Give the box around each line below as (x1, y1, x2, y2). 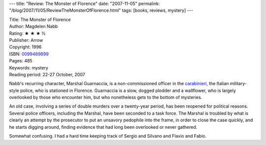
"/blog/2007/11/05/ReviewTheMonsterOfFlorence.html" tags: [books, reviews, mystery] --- (9, 7, 193, 13)
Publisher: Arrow (9, 37, 43, 43)
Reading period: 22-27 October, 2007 (9, 71, 86, 77)
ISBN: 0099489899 (9, 51, 49, 57)
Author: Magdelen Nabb (9, 24, 58, 29)
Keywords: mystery (9, 64, 49, 71)
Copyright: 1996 (9, 44, 42, 50)
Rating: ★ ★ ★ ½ (9, 30, 46, 36)
